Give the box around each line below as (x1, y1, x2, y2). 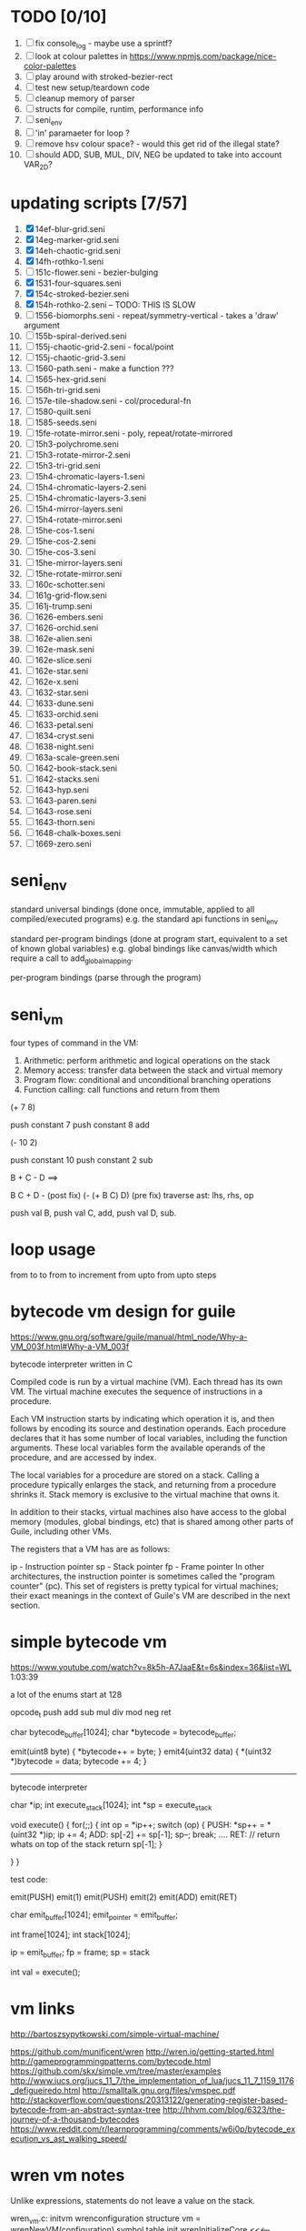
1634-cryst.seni (35, 731, 94, 742)
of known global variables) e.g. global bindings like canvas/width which (10, 943, 278, 954)
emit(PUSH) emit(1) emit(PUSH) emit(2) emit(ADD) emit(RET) (10, 1892, 238, 1903)
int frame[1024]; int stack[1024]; (10, 1929, 131, 1940)
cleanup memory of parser (35, 93, 135, 104)
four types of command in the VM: (10, 1037, 139, 1048)
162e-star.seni (35, 666, 89, 677)
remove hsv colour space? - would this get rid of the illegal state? (35, 138, 280, 149)
